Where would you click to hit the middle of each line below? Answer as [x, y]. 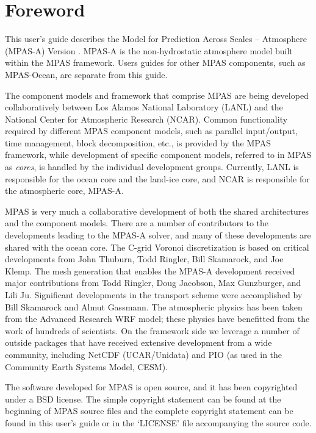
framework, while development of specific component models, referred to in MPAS [158, 155]
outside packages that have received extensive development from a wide [138, 342]
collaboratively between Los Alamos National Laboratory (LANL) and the [144, 107]
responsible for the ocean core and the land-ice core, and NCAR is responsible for [157, 178]
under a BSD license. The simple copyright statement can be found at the [143, 399]
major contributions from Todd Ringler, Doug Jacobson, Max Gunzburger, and [153, 283]
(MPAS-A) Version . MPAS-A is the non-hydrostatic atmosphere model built [149, 50]
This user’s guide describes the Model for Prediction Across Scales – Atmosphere [156, 39]
